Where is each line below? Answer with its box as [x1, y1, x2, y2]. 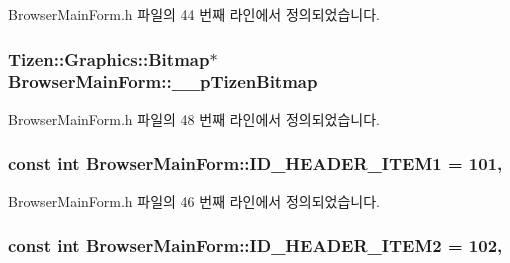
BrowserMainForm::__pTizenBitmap [8, 69, 318, 94]
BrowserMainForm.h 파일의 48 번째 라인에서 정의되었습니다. [8, 108, 380, 129]
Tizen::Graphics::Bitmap [8, 46, 210, 71]
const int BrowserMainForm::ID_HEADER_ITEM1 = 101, [8, 151, 503, 176]
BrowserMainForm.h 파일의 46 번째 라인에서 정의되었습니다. [8, 190, 380, 211]
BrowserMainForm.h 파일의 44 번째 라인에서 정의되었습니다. [8, 4, 380, 24]
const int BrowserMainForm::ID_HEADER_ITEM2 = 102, [8, 233, 503, 258]
